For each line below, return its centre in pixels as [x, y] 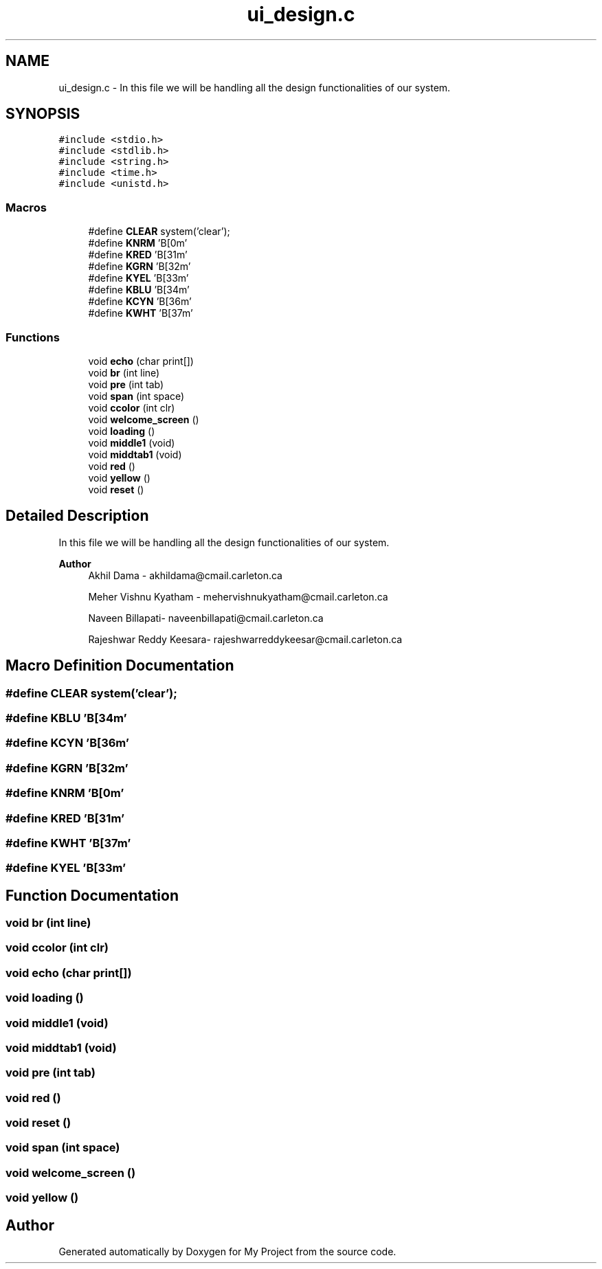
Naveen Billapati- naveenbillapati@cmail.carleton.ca [206, 618]
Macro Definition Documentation [120, 666]
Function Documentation [92, 895]
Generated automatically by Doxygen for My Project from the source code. [227, 1252]
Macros [26, 207]
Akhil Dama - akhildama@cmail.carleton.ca [185, 575]
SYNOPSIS [43, 114]
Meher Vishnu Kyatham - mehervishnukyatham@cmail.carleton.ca [238, 596]
